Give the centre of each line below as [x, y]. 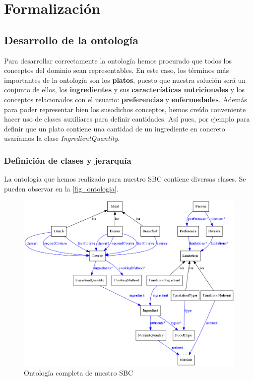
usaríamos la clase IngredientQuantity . [62, 138]
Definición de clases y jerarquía [68, 160]
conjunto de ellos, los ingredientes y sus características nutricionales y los [125, 90]
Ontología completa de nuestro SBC [79, 373]
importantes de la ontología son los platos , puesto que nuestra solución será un [125, 80]
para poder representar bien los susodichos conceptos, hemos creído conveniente [125, 109]
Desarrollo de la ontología [71, 39]
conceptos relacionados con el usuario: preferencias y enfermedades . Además [126, 99]
